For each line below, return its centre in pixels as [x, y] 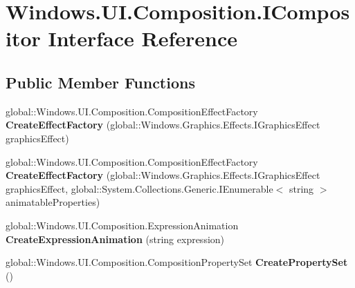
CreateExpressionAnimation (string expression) [115, 239]
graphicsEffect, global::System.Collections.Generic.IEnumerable [139, 188]
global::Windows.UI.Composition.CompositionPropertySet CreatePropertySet [177, 262]
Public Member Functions [100, 82]
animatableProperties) [53, 202]
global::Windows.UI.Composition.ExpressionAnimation [122, 225]
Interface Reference [143, 38]
